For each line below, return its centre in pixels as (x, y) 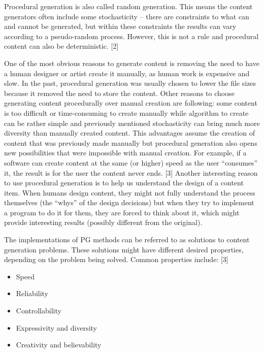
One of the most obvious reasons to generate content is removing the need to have (132, 63)
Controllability (39, 311)
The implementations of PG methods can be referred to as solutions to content (127, 239)
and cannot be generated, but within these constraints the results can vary (120, 26)
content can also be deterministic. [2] (61, 46)
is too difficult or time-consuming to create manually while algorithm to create (126, 113)
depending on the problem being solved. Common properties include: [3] (116, 259)
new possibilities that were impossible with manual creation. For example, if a (125, 153)
